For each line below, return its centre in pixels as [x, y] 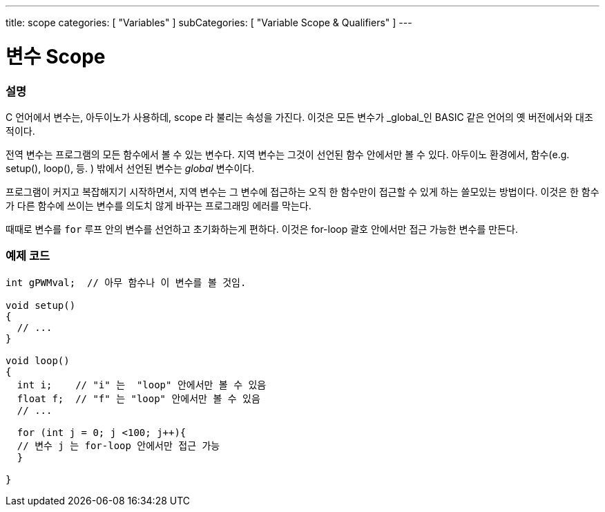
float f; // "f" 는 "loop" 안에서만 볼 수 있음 [138, 398]
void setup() [41, 305]
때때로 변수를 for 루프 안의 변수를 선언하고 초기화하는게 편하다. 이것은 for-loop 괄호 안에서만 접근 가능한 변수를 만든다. [262, 229]
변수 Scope [56, 56]
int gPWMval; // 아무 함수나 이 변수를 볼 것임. [126, 282]
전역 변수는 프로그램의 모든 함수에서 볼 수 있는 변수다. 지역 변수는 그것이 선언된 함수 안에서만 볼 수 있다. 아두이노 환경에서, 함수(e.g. [288, 154]
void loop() [38, 360]
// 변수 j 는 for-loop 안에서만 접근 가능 [118, 445]
